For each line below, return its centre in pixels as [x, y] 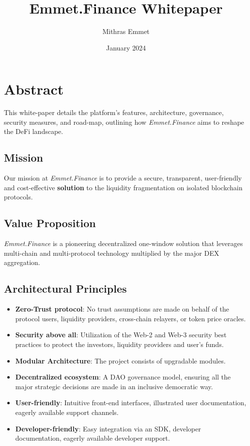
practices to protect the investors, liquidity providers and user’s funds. [119, 344]
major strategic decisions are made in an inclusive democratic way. [114, 386]
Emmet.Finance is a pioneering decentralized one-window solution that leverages [124, 243]
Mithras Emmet [126, 31]
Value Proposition [50, 223]
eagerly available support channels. [67, 412]
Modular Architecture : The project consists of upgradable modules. [120, 360]
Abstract [34, 89]
